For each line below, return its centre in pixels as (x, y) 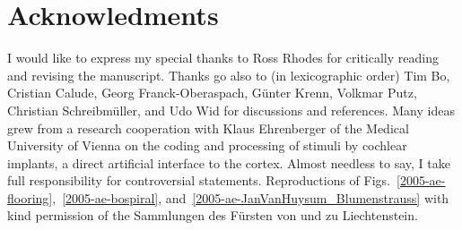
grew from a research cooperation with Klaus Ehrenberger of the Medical (208, 128)
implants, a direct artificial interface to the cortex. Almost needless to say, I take (229, 162)
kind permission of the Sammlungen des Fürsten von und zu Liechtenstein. (213, 215)
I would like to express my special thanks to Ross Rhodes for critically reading (223, 58)
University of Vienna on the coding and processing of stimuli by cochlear (207, 145)
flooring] (30, 197)
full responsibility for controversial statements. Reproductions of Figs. (199, 180)
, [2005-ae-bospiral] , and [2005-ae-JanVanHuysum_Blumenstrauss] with (251, 197)
